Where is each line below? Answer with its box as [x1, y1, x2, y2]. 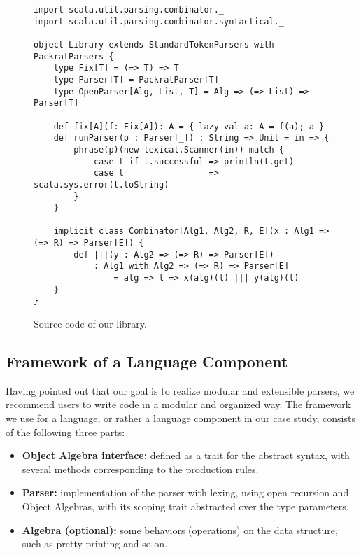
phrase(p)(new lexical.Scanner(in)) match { [73, 144, 284, 155]
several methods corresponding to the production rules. [22, 461, 259, 476]
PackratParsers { [34, 51, 114, 62]
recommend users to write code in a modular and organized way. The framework [6, 397, 351, 412]
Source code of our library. [34, 316, 147, 331]
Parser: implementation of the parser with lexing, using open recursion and [22, 485, 349, 500]
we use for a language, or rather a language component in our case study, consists [6, 411, 355, 426]
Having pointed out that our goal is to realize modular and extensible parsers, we [6, 383, 355, 398]
